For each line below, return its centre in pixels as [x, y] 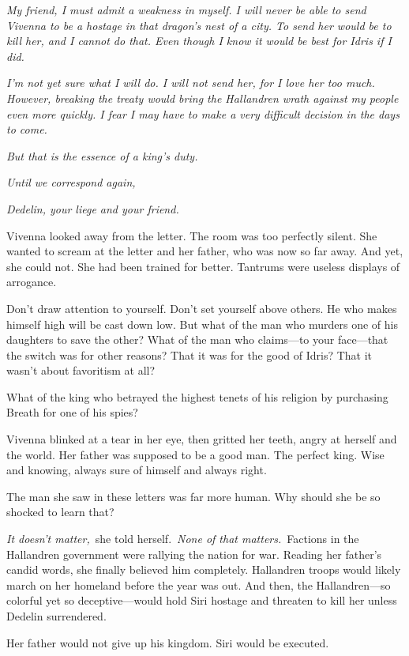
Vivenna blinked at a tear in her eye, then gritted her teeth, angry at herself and [202, 439]
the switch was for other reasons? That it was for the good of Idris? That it [189, 354]
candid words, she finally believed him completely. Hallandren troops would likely [204, 569]
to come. [27, 129]
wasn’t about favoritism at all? [81, 370]
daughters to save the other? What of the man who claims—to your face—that [197, 339]
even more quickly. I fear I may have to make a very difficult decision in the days [203, 113]
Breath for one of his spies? [72, 412]
